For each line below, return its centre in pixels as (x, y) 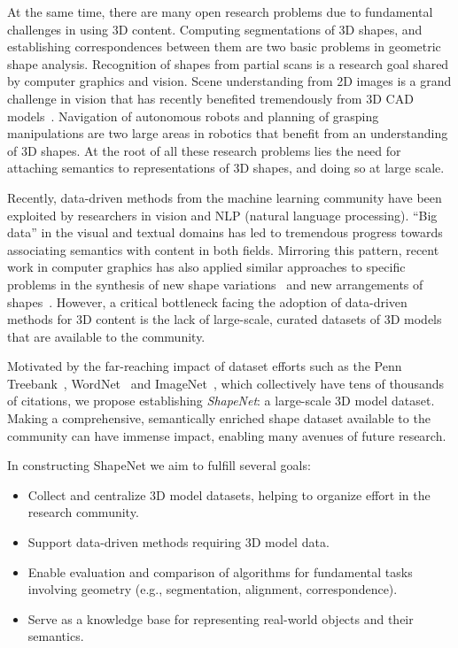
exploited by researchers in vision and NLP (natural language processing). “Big (222, 215)
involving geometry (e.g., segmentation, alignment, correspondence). (213, 589)
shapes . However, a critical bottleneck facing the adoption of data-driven (207, 301)
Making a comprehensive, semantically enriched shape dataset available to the (219, 418)
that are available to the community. (106, 336)
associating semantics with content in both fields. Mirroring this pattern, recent (223, 249)
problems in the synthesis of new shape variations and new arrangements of (215, 284)
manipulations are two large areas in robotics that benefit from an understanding (228, 133)
